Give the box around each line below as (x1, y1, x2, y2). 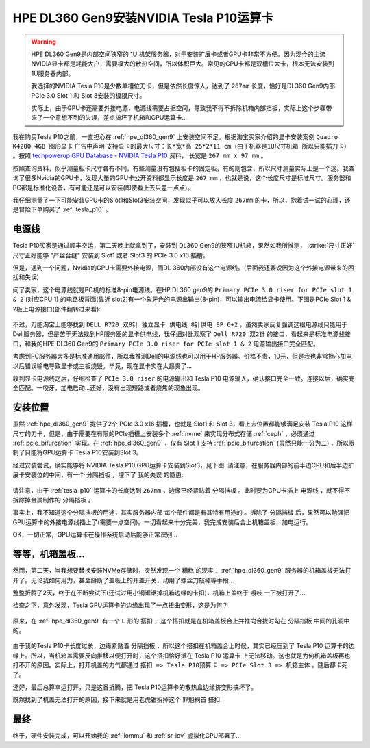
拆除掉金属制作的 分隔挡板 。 (12, 496, 95, 504)
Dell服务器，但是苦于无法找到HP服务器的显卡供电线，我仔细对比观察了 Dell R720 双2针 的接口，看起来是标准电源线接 (12, 330, 351, 338)
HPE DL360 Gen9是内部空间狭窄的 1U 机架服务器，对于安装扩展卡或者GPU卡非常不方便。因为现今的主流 (31, 50, 326, 58)
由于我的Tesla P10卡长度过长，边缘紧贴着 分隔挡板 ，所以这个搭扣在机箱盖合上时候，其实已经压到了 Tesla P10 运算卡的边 (12, 642, 356, 650)
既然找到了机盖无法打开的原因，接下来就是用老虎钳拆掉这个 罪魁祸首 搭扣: (12, 695, 222, 704)
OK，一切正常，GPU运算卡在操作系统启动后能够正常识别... (12, 530, 178, 539)
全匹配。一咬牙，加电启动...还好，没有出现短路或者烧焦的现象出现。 (12, 384, 205, 392)
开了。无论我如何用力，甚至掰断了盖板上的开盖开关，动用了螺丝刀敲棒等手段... (12, 576, 234, 584)
